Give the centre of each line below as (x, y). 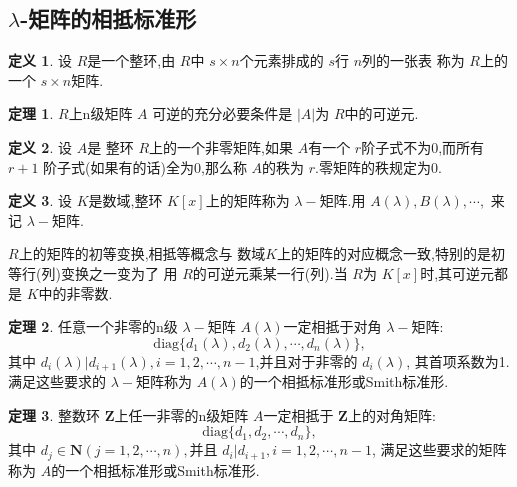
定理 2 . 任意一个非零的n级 (93, 326)
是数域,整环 (125, 200)
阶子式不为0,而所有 (423, 146)
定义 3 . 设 (40, 200)
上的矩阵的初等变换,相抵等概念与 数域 (142, 253)
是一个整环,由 (131, 60)
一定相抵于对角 (332, 326)
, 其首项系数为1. (458, 360)
